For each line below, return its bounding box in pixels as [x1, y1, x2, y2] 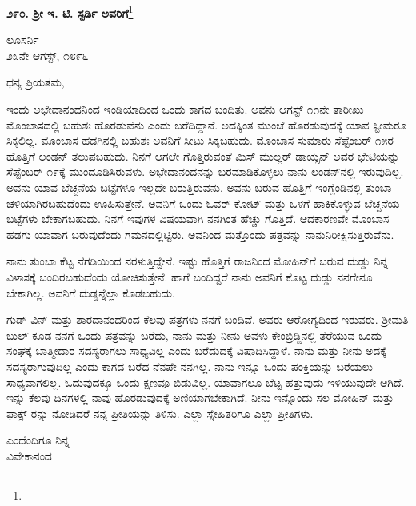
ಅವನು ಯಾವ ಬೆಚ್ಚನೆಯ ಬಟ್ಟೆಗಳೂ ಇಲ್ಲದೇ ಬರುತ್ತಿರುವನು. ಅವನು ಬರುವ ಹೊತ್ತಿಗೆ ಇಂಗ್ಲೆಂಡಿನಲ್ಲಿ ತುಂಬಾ [6, 179, 392, 195]
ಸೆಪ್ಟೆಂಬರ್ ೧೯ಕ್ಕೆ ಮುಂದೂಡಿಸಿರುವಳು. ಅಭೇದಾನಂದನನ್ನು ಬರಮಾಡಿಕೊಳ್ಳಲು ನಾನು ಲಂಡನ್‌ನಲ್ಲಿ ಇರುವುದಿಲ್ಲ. [6, 163, 404, 180]
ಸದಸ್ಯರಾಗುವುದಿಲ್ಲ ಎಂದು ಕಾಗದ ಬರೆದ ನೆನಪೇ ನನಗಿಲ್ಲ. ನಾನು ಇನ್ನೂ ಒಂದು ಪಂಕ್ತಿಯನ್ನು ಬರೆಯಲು [6, 357, 373, 374]
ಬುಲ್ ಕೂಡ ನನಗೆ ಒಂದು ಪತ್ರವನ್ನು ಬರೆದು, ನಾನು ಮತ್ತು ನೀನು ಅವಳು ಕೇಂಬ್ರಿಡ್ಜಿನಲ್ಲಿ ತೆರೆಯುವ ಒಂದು [6, 326, 382, 343]
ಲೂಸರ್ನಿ [6, 31, 39, 48]
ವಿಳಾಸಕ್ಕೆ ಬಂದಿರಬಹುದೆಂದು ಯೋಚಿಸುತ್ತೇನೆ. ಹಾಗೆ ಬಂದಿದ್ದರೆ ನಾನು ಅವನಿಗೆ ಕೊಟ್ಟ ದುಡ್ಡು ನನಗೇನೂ [6, 268, 373, 285]
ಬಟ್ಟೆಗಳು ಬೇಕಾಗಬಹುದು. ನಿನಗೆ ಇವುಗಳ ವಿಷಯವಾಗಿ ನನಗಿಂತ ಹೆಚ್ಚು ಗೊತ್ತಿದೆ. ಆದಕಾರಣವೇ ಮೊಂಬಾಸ [6, 210, 390, 227]
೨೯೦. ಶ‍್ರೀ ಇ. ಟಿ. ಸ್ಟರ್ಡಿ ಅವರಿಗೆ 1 [6, 2, 134, 21]
